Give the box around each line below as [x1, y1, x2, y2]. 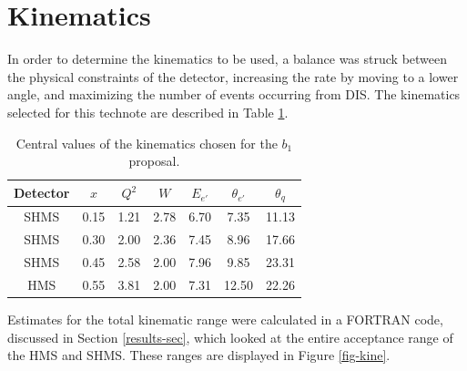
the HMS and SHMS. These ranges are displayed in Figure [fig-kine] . [7, 345, 391, 365]
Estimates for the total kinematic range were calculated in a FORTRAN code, [7, 310, 443, 329]
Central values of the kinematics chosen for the [15, 133, 278, 152]
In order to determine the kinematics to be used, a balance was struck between [7, 49, 448, 68]
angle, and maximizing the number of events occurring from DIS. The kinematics [7, 85, 461, 104]
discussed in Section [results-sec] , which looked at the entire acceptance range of [7, 327, 453, 346]
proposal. [128, 151, 180, 170]
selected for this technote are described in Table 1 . [7, 102, 289, 121]
